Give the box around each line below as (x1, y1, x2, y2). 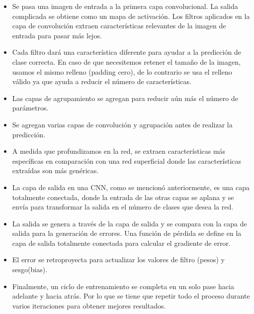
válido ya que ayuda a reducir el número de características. (12, 76, 191, 87)
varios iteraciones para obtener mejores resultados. (12, 300, 166, 311)
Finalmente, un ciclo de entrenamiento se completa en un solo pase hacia (12, 281, 234, 291)
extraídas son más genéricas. (12, 165, 99, 176)
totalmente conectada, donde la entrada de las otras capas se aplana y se (12, 192, 234, 202)
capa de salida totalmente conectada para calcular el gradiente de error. (12, 237, 231, 248)
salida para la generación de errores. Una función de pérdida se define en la (12, 228, 242, 238)
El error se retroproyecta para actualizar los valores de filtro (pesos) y (12, 254, 225, 265)
